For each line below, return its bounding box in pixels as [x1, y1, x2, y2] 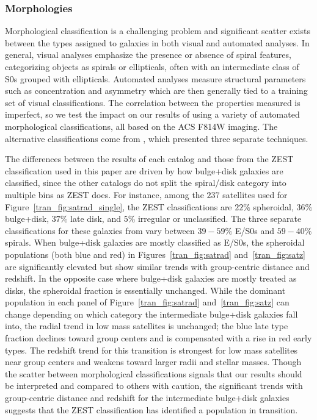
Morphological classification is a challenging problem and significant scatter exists [5, 24, 310, 37]
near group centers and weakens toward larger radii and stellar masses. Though [5, 355, 302, 368]
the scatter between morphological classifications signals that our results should [5, 367, 302, 380]
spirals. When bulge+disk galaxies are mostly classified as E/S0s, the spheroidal [5, 236, 305, 249]
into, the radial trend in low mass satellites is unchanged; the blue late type [5, 319, 288, 332]
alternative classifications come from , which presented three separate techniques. [5, 132, 308, 144]
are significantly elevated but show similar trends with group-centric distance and [5, 260, 310, 272]
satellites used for [222, 188, 288, 201]
